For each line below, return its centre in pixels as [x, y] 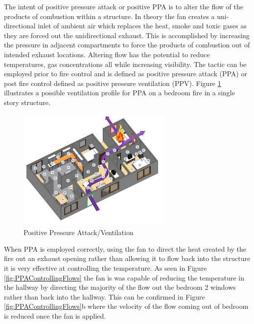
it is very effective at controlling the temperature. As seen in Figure [105, 268]
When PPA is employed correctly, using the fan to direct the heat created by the [125, 248]
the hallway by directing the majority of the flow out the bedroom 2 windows [120, 287]
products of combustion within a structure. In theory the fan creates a [109, 16]
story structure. [27, 102]
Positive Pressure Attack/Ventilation [79, 232]
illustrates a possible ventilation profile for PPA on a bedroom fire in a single [119, 93]
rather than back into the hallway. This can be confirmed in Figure [104, 296]
